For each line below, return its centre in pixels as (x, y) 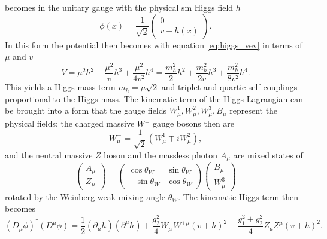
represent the (254, 110)
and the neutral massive (49, 154)
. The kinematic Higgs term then (238, 196)
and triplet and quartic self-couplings (229, 87)
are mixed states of (268, 154)
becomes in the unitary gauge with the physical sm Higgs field (119, 7)
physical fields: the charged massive (70, 123)
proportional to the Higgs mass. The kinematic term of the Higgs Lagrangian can (154, 98)
